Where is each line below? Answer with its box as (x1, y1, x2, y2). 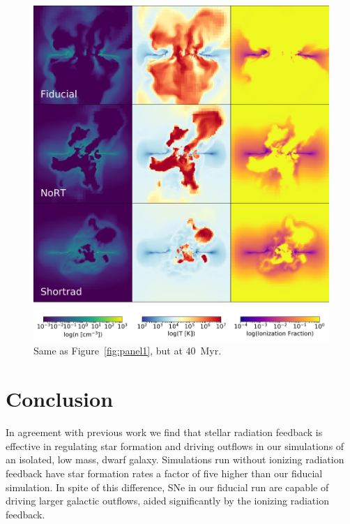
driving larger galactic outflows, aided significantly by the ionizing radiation (6, 493, 329, 508)
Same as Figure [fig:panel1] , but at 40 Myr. (33, 343, 222, 358)
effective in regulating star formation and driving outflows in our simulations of (6, 438, 344, 453)
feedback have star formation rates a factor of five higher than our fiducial (6, 465, 323, 480)
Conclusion (6, 384, 114, 413)
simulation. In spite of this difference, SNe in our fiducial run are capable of (6, 479, 329, 494)
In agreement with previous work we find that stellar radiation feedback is (6, 425, 323, 440)
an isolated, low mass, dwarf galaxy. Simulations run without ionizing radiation (6, 452, 344, 467)
